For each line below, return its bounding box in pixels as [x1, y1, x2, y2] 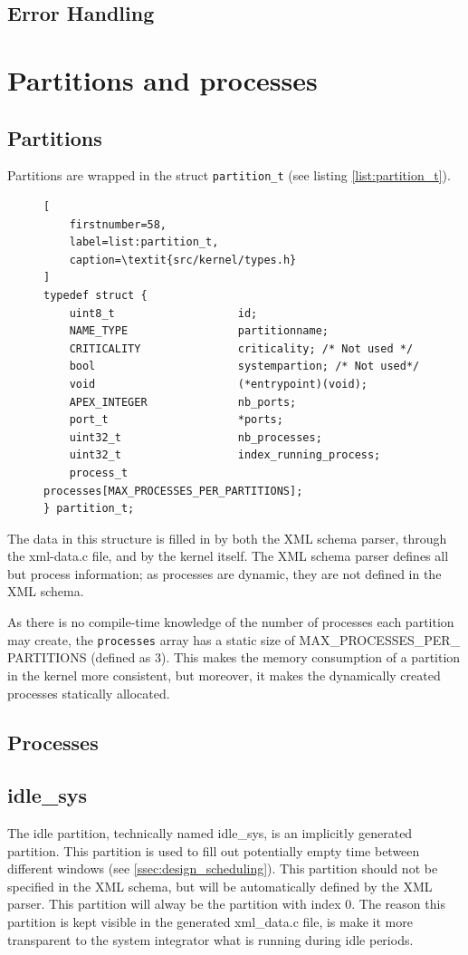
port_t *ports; [69, 413, 283, 427]
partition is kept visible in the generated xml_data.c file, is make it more [7, 912, 413, 931]
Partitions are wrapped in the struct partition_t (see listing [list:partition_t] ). [7, 166, 451, 185]
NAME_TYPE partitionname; [69, 324, 329, 338]
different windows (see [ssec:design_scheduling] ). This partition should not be [7, 859, 438, 878]
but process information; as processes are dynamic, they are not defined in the [7, 564, 442, 583]
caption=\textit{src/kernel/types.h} [69, 253, 297, 266]
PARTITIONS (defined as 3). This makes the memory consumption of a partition [7, 648, 461, 667]
